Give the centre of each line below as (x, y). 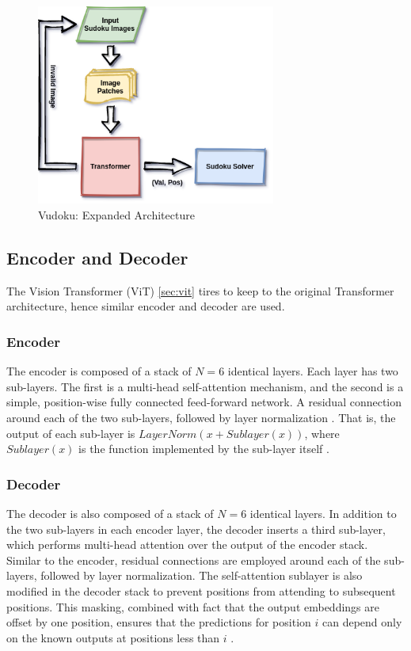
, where (322, 433)
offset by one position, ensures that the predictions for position (159, 622)
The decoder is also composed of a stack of (110, 513)
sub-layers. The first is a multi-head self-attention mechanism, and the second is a (205, 386)
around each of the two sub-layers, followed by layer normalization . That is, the (201, 417)
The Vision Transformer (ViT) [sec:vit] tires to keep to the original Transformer (200, 290)
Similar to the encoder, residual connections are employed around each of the (194, 560)
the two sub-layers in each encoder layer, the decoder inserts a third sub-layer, (196, 529)
